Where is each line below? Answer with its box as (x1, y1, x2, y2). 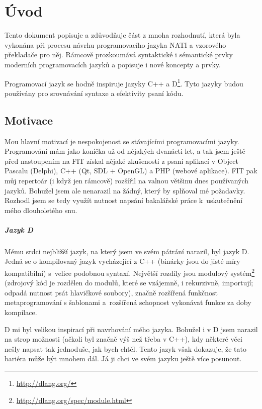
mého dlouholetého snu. (5, 204, 77, 215)
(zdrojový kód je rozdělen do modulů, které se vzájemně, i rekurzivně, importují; (5, 277, 253, 288)
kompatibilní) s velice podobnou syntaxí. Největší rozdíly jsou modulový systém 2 (5, 266, 255, 278)
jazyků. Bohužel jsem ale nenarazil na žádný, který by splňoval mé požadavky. (5, 185, 245, 195)
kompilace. (5, 307, 37, 318)
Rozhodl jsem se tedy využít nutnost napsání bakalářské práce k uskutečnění (5, 195, 243, 206)
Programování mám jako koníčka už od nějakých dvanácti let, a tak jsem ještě (5, 146, 245, 156)
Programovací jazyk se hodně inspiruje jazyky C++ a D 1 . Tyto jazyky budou (5, 76, 243, 88)
